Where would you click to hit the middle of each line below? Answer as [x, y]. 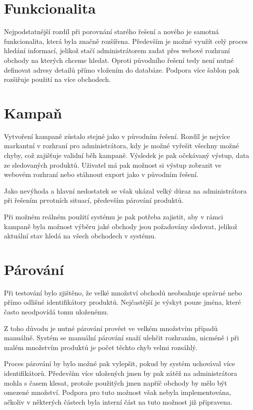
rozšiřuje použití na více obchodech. [58, 79]
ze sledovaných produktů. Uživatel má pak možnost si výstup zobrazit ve [113, 165]
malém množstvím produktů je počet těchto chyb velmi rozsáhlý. [101, 347]
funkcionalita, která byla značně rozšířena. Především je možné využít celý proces [126, 41]
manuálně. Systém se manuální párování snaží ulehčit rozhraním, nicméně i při [122, 338]
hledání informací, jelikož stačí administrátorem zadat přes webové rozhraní [117, 50]
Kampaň [33, 112]
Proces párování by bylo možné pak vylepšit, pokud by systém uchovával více [119, 363]
